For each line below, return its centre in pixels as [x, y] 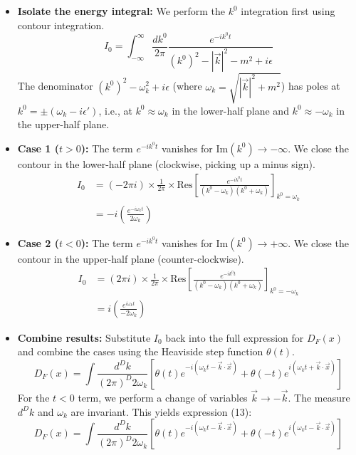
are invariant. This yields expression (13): [161, 411]
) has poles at [310, 86]
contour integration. [61, 25]
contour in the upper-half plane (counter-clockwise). [131, 258]
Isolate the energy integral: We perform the [121, 11]
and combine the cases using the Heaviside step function [140, 351]
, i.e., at [115, 110]
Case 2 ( [38, 242]
